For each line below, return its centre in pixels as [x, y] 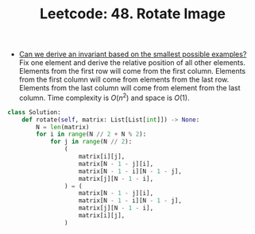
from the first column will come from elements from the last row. [124, 79]
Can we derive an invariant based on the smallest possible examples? [133, 54]
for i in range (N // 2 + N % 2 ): [91, 134]
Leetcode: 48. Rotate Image [133, 14]
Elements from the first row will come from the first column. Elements [132, 71]
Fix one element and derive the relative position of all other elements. [132, 63]
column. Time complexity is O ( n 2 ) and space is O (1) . [104, 97]
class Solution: [34, 112]
